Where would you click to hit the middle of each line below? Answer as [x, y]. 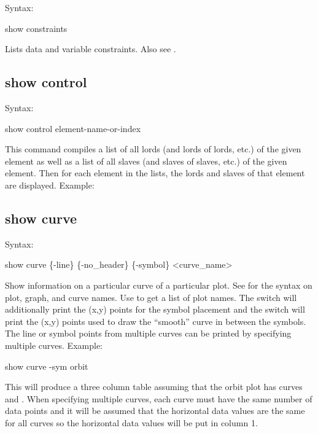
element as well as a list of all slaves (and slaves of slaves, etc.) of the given [146, 161]
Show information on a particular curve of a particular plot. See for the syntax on [159, 285]
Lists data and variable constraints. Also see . [91, 49]
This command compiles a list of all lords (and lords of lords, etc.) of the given [153, 149]
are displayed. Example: [50, 185]
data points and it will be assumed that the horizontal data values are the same [155, 411]
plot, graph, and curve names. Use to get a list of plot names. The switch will [151, 297]
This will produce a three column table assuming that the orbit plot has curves [154, 387]
